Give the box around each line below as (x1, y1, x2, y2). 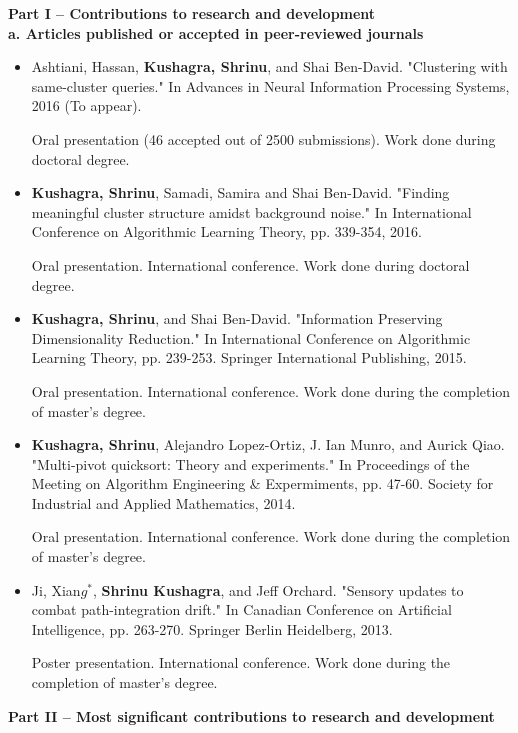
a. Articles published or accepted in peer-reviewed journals (8, 22, 424, 43)
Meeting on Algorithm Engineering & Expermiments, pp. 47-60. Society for (31, 473, 494, 494)
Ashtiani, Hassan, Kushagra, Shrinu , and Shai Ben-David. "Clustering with (31, 56, 508, 77)
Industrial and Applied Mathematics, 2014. (31, 492, 296, 513)
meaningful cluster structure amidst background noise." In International (31, 201, 472, 222)
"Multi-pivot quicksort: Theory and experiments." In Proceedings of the (31, 453, 470, 474)
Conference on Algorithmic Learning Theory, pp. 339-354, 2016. (31, 221, 422, 242)
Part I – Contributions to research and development (8, 3, 376, 23)
